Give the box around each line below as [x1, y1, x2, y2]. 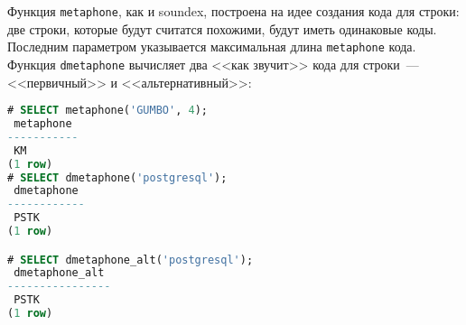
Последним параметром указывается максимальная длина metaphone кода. [7, 37, 416, 56]
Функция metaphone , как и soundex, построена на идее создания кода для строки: [7, 2, 460, 20]
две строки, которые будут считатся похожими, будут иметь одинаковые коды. [7, 19, 437, 38]
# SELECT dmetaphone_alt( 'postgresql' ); [7, 253, 254, 266]
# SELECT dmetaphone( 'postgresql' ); [7, 171, 228, 184]
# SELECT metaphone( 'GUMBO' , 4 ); [7, 104, 208, 117]
